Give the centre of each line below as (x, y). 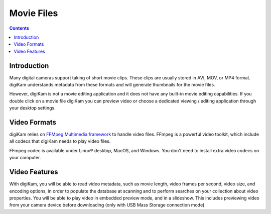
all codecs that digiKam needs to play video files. (60, 141)
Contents (19, 28)
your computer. (25, 158)
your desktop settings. (33, 108)
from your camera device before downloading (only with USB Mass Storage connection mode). (107, 205)
